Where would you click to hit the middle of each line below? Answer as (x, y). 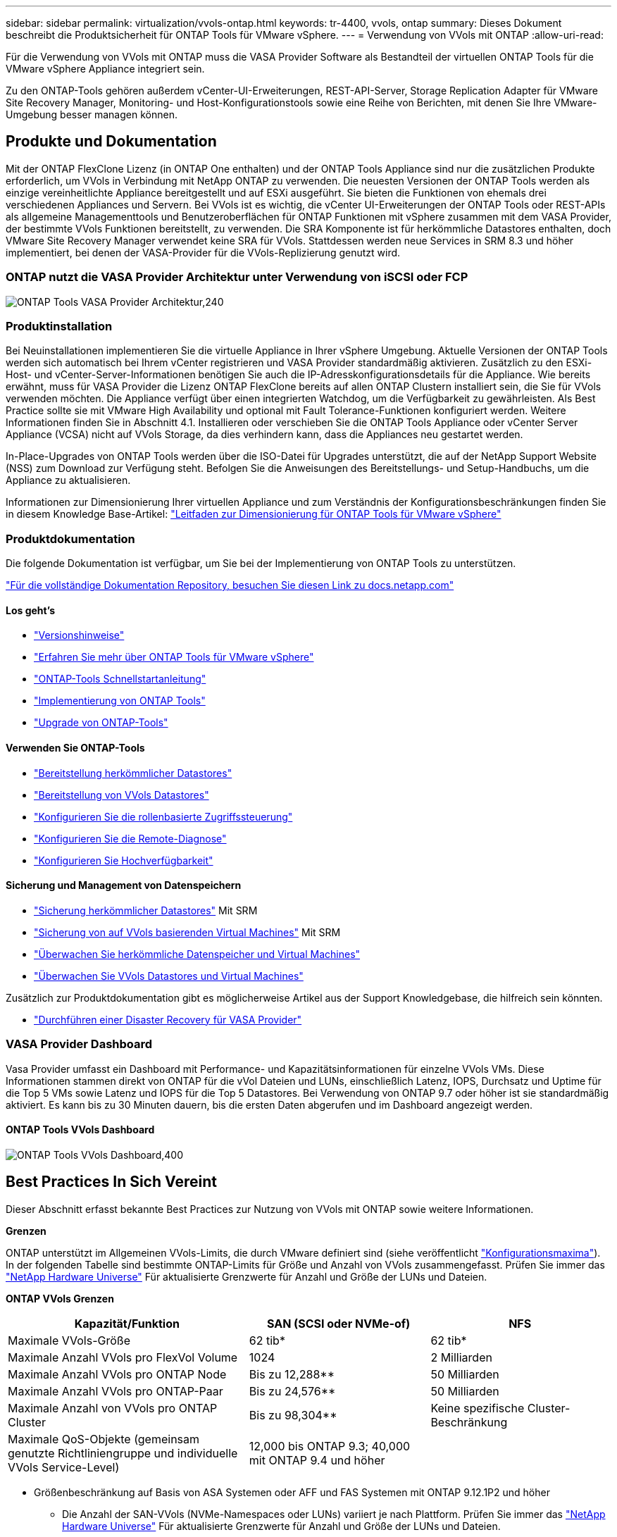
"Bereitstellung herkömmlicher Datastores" (133, 773)
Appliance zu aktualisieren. (68, 480)
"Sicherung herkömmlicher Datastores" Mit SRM (146, 910)
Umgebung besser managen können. (92, 114)
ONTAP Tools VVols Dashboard (80, 1130)
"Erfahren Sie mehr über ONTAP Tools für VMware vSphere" (174, 657)
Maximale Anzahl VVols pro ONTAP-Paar (116, 1391)
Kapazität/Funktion (127, 1323)
